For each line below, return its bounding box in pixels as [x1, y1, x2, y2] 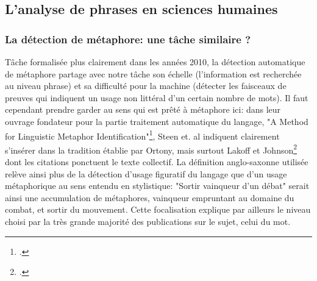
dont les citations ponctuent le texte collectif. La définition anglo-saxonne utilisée [5, 155, 308, 168]
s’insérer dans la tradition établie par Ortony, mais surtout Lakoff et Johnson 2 [5, 141, 297, 156]
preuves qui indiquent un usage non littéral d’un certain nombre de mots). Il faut [5, 91, 308, 104]
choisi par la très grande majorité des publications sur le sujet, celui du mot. [5, 215, 291, 228]
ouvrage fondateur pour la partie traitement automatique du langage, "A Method [5, 115, 308, 127]
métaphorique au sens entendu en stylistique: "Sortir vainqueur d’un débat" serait [5, 179, 310, 192]
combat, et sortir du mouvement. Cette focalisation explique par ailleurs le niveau [5, 203, 311, 216]
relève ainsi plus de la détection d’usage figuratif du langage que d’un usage [5, 167, 287, 180]
